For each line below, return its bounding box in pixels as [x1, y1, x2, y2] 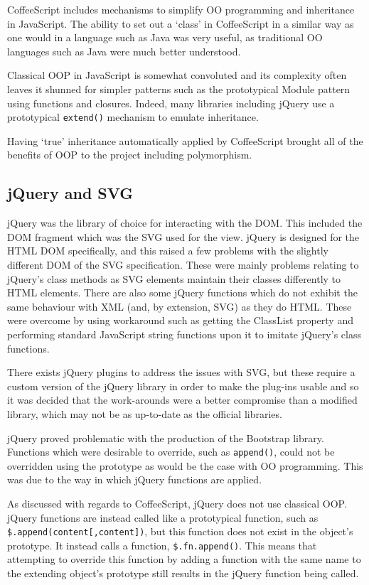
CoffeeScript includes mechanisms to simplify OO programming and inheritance [7, 2, 355, 16]
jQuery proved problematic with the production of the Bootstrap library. [7, 430, 324, 445]
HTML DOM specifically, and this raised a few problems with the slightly [7, 243, 328, 258]
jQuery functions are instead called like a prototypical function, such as [7, 510, 319, 525]
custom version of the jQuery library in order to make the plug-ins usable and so [7, 378, 359, 393]
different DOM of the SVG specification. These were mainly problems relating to [7, 257, 359, 272]
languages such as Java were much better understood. [7, 43, 241, 58]
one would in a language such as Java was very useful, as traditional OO [7, 30, 323, 45]
